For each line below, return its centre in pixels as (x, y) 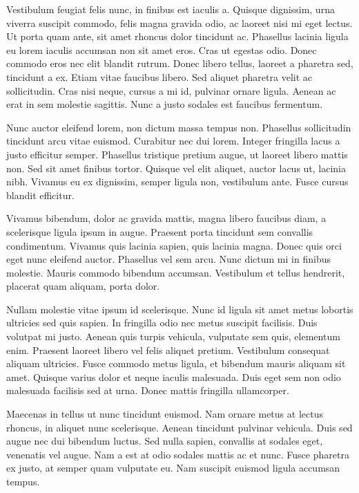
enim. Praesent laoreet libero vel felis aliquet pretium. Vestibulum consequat (168, 350)
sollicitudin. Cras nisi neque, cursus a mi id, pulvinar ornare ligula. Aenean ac (171, 90)
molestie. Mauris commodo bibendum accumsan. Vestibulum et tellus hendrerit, (176, 272)
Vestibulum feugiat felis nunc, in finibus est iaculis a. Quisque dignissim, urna (171, 9)
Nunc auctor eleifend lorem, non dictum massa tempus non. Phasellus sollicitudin (179, 127)
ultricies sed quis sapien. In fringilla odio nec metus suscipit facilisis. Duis (162, 323)
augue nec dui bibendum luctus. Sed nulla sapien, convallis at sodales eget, (165, 441)
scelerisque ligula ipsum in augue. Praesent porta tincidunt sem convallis (160, 231)
